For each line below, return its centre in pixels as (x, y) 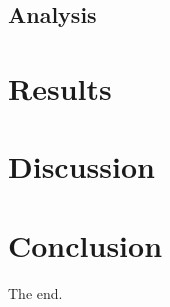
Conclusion (85, 244)
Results (60, 87)
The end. (35, 292)
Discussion (81, 166)
